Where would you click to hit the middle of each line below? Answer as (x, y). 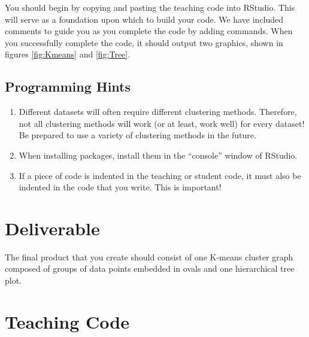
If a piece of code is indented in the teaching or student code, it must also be (160, 175)
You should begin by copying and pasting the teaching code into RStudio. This (150, 7)
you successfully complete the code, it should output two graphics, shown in (144, 42)
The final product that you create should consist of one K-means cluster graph (149, 256)
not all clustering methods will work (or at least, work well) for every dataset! (162, 123)
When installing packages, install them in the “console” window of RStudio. (158, 155)
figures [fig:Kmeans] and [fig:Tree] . (68, 54)
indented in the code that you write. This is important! (120, 187)
